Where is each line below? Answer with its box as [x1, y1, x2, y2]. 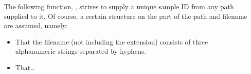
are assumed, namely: [4, 20, 68, 30]
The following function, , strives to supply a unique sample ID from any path [4, 1, 234, 11]
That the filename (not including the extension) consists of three [15, 36, 208, 46]
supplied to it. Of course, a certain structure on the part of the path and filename [4, 11, 247, 21]
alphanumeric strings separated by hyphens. [15, 46, 146, 56]
